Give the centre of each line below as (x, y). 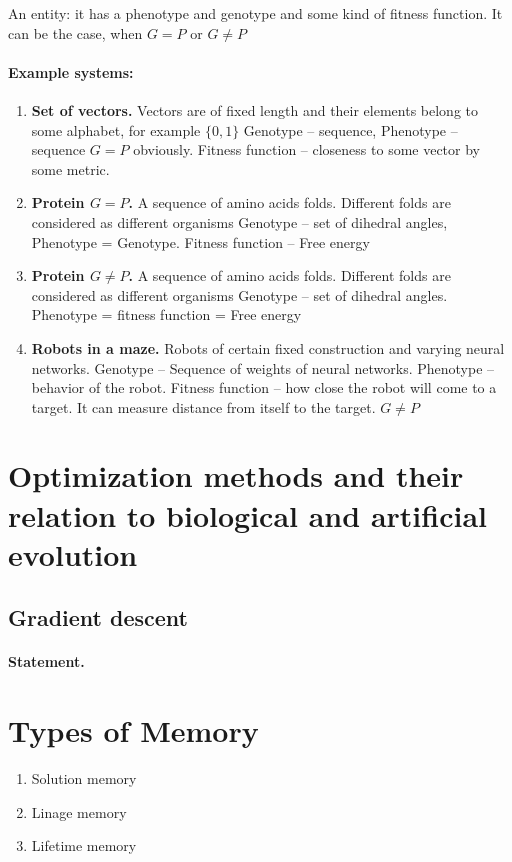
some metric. (70, 168)
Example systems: (71, 71)
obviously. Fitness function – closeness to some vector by (306, 149)
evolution (73, 553)
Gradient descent (98, 617)
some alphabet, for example (116, 129)
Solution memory (84, 778)
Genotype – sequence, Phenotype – (350, 129)
